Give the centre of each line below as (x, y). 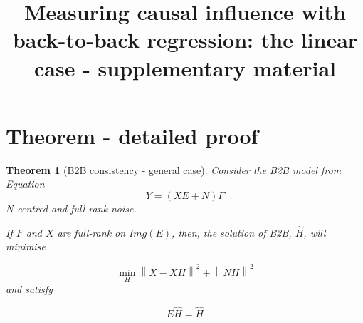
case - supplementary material (185, 67)
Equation (25, 184)
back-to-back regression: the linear (185, 40)
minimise (26, 246)
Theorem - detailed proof (132, 135)
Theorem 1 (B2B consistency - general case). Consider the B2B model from (174, 169)
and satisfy (29, 288)
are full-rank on (91, 232)
